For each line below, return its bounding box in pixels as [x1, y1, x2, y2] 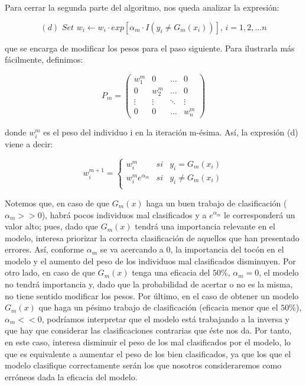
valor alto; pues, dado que [5, 220, 99, 232]
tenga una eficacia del [132, 266, 210, 279]
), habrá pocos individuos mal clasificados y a [41, 208, 207, 221]
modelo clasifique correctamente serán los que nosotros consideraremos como [5, 359, 282, 371]
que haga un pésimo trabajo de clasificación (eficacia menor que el [38, 301, 278, 313]
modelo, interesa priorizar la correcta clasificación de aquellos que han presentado [5, 231, 300, 244]
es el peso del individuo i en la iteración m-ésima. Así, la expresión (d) [43, 125, 298, 138]
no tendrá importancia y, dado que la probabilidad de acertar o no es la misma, [5, 278, 293, 290]
